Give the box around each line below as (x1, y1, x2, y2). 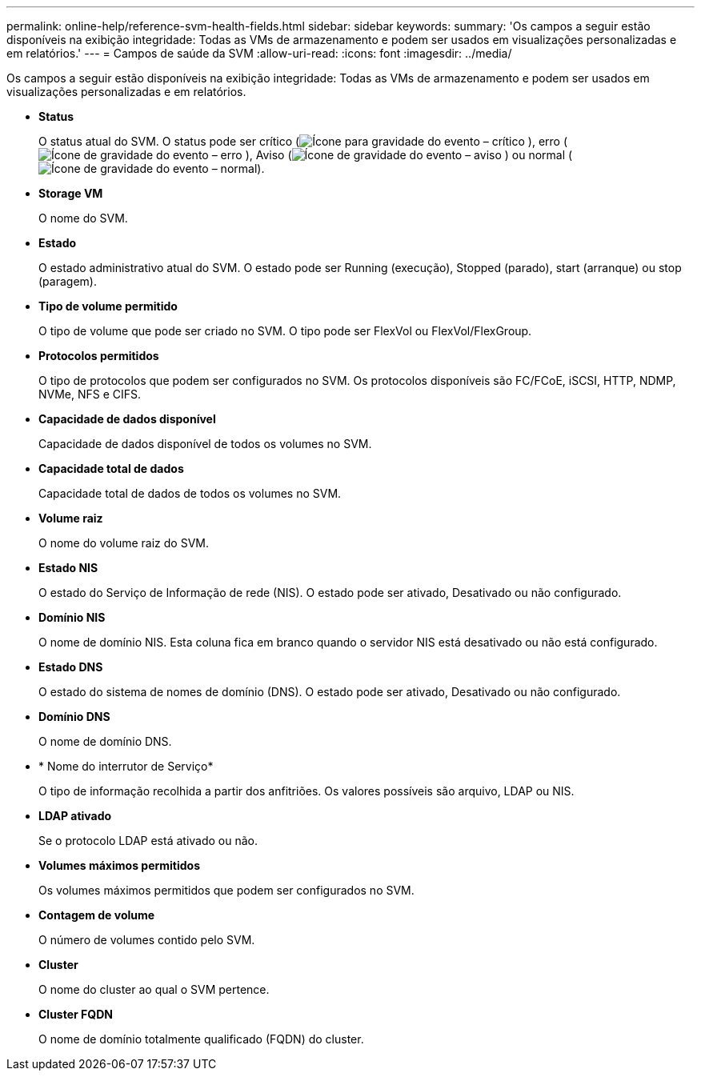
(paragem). (38, 274, 97, 288)
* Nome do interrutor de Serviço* (38, 759, 214, 773)
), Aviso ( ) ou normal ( (245, 148, 573, 162)
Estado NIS (38, 561, 98, 575)
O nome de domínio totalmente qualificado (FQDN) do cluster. (38, 1032, 364, 1046)
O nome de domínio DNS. (38, 735, 172, 748)
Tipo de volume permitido (38, 299, 178, 313)
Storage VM (38, 186, 103, 200)
